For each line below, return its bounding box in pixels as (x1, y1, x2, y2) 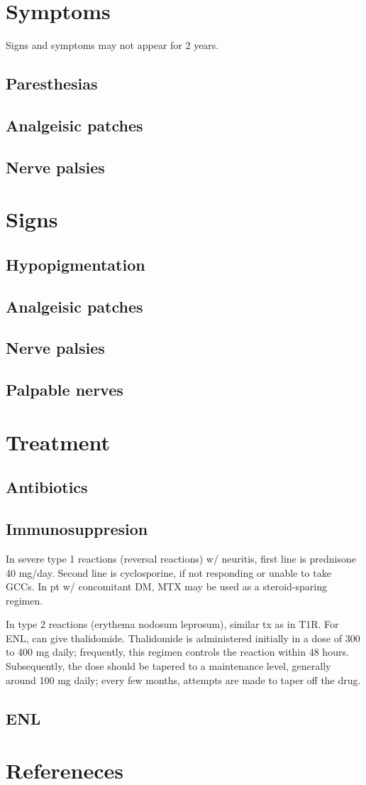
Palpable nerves (6, 379, 123, 401)
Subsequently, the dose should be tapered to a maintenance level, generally (6, 659, 331, 673)
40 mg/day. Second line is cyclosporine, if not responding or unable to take (6, 565, 331, 580)
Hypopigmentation (6, 253, 145, 275)
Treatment (6, 427, 111, 456)
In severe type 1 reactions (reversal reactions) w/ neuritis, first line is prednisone (6, 551, 357, 565)
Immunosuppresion (6, 518, 148, 540)
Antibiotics (6, 476, 88, 498)
